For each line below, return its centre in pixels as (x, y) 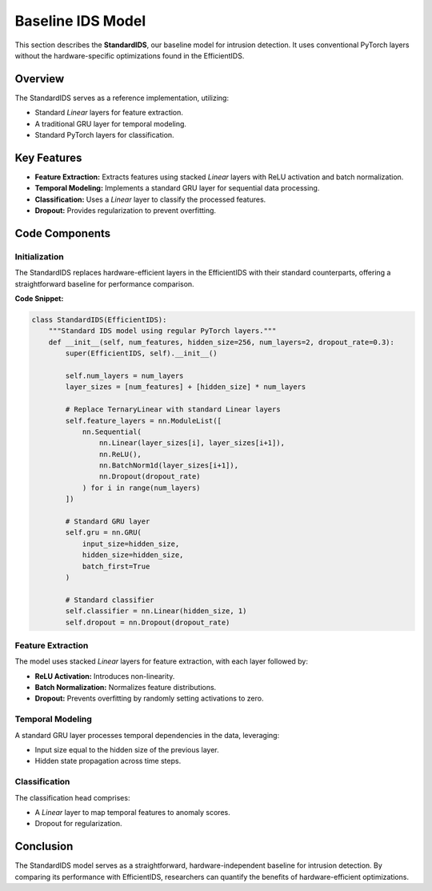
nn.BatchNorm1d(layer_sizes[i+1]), (169, 466)
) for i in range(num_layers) (141, 488)
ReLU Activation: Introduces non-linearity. (105, 676)
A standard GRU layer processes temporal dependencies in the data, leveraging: (147, 735)
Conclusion (44, 847)
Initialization (39, 256)
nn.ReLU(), (120, 454)
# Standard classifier (110, 600)
